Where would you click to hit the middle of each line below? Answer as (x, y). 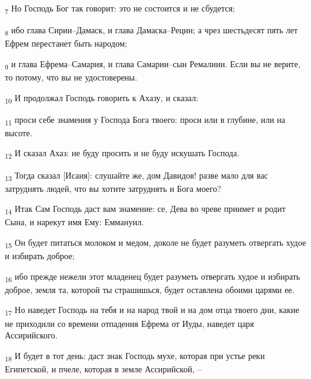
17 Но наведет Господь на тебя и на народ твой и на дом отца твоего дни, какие (152, 311)
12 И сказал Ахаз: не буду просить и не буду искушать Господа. (122, 154)
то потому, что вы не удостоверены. (71, 77)
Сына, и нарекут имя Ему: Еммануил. (75, 222)
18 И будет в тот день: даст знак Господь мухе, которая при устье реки (135, 356)
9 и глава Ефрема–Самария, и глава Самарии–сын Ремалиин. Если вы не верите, (153, 64)
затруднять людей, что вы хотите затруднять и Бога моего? (113, 188)
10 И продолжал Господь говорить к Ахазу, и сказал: (102, 98)
